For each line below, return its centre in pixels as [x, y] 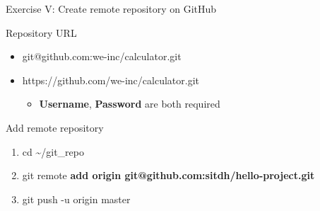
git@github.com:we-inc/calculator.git [102, 56]
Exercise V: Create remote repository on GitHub [111, 8]
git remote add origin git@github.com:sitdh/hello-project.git [168, 175]
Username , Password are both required [130, 104]
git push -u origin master [76, 199]
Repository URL [41, 32]
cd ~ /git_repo [53, 151]
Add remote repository [55, 127]
